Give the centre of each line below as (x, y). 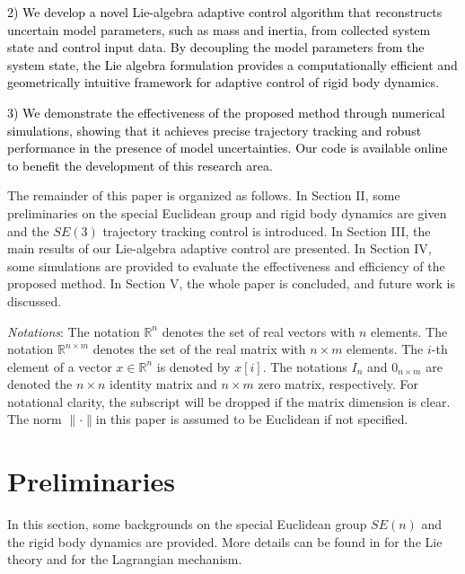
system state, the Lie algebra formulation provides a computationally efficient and (232, 64)
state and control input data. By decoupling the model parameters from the (216, 47)
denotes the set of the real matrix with (199, 349)
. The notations (305, 366)
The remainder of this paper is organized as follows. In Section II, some (204, 195)
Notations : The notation (74, 331)
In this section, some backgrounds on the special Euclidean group (187, 524)
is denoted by (193, 366)
